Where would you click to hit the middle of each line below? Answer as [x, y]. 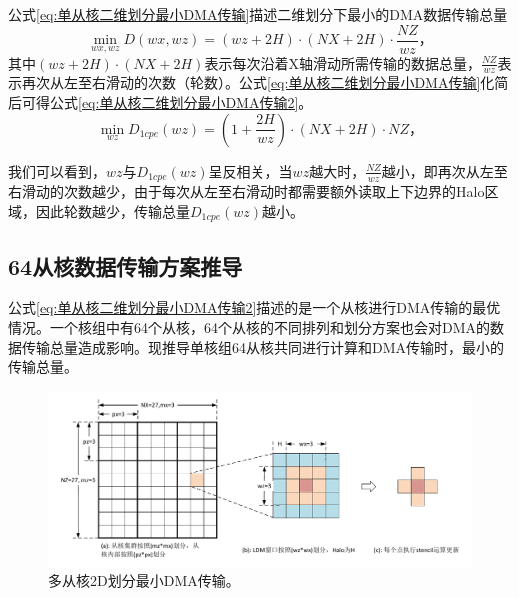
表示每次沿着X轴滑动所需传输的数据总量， [342, 62]
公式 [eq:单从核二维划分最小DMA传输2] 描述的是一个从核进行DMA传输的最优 [254, 307]
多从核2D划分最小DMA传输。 [144, 580]
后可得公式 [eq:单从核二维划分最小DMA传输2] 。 [160, 102]
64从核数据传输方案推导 [125, 265]
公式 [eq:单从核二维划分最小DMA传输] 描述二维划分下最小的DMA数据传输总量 [258, 14]
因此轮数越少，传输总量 [112, 210]
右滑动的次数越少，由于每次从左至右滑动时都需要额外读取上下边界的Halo [246, 191]
